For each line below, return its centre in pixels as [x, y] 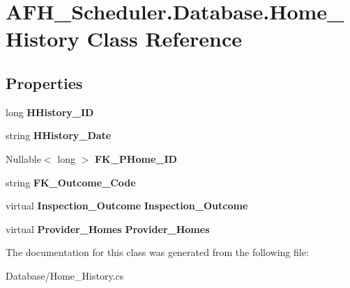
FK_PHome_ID [136, 158]
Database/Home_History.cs [65, 275]
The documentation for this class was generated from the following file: [157, 252]
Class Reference [164, 39]
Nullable [23, 158]
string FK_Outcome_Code [71, 182]
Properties [44, 82]
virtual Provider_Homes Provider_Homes [108, 229]
